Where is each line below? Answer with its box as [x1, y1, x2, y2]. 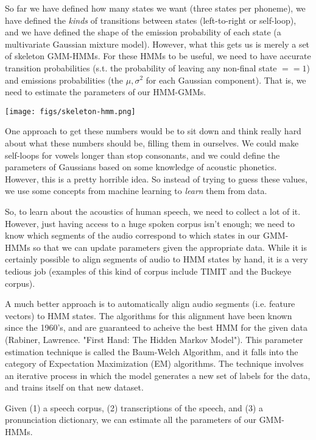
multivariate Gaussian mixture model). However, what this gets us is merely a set [5, 37, 310, 50]
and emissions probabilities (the [5, 73, 124, 86]
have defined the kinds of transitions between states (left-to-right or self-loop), [5, 13, 297, 26]
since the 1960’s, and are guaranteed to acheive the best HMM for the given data [5, 321, 307, 334]
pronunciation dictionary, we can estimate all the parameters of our [5, 413, 256, 426]
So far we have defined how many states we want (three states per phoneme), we [5, 2, 306, 14]
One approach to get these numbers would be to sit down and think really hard [5, 124, 301, 137]
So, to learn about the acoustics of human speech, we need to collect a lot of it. [5, 204, 301, 217]
